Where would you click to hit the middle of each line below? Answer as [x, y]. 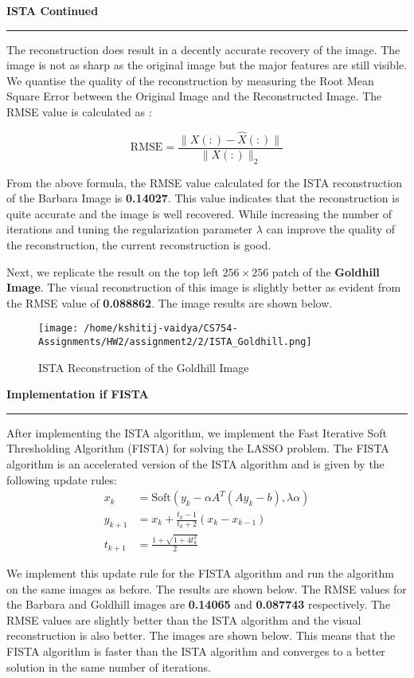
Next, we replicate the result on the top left [113, 271]
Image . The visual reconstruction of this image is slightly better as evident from [204, 287]
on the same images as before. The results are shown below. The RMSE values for [207, 588]
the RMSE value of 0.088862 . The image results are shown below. [170, 302]
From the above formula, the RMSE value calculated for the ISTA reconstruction [205, 182]
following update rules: [62, 479]
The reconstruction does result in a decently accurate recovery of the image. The [203, 49]
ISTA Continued [53, 10]
